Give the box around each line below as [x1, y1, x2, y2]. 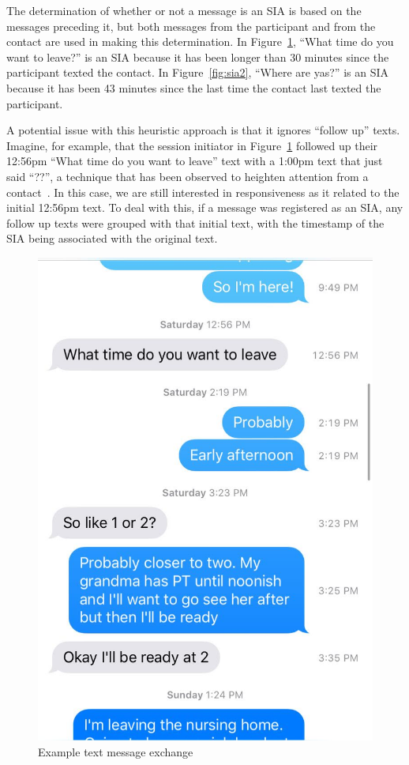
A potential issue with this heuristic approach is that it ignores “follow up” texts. [6, 122, 400, 138]
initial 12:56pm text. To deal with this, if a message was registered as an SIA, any [6, 199, 403, 216]
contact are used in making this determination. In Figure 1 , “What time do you [6, 33, 394, 50]
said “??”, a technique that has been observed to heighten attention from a [6, 168, 369, 184]
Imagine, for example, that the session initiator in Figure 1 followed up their [6, 137, 378, 153]
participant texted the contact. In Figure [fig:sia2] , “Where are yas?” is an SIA [6, 64, 388, 81]
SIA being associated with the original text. [6, 230, 218, 247]
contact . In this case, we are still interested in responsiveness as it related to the [6, 183, 400, 200]
